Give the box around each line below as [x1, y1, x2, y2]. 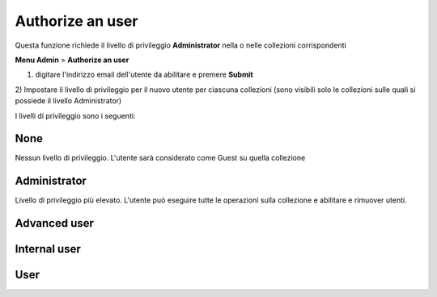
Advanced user [15, 216, 95, 230]
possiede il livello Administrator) [15, 96, 122, 106]
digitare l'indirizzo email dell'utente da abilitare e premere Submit [35, 69, 254, 80]
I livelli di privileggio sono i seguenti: [15, 111, 136, 120]
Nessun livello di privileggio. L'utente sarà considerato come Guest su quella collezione [15, 153, 306, 163]
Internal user [15, 242, 81, 256]
